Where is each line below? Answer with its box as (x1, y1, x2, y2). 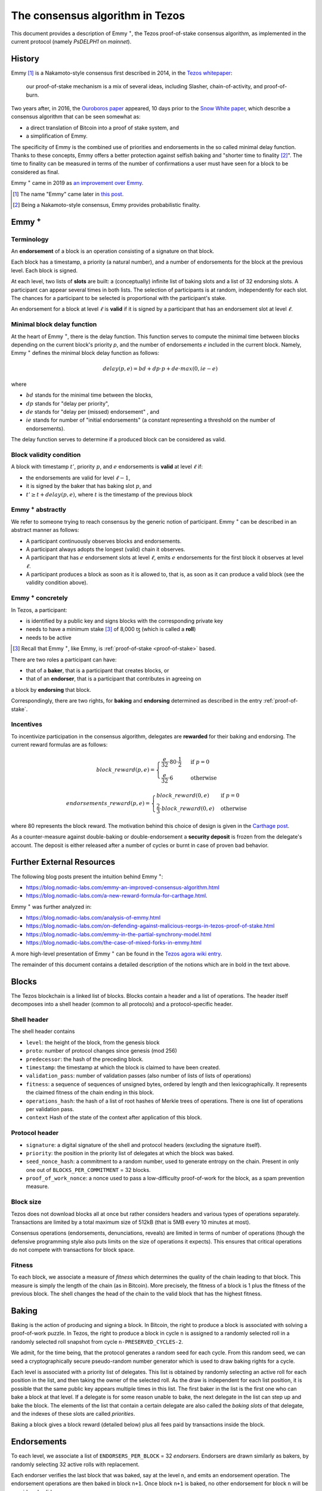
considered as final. (11, 168, 60, 175)
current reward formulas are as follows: (11, 741, 108, 748)
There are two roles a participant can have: (11, 656, 117, 663)
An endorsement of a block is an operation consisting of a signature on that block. (11, 248, 215, 255)
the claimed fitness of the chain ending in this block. (26, 1089, 154, 1096)
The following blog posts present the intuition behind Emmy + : (11, 871, 163, 880)
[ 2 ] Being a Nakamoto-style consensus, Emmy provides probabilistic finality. (13, 201, 201, 208)
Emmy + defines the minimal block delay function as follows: (11, 348, 160, 357)
